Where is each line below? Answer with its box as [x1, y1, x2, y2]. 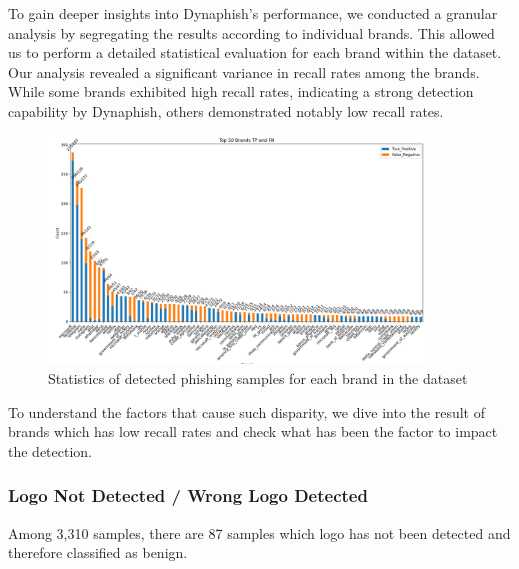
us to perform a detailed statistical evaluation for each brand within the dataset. [8, 42, 502, 63]
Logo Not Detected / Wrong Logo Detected [8, 483, 368, 508]
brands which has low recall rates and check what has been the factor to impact [8, 421, 498, 442]
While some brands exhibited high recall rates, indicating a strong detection [8, 81, 474, 102]
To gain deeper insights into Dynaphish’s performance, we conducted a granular [8, 3, 498, 23]
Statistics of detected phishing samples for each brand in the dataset [48, 367, 468, 388]
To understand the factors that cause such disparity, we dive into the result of [8, 401, 486, 422]
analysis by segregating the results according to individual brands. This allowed [8, 22, 495, 43]
